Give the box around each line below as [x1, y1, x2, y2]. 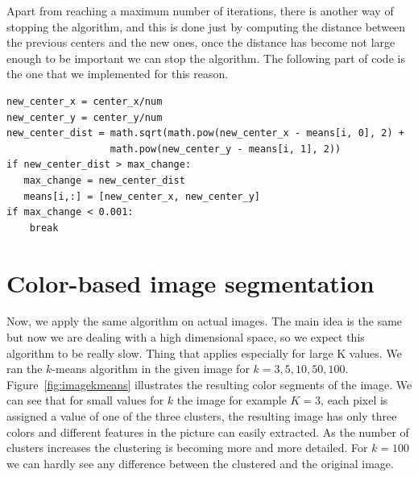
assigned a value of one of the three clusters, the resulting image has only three [6, 408, 397, 424]
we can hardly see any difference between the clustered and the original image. [6, 454, 394, 471]
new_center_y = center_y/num [6, 111, 163, 123]
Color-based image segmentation [6, 266, 375, 299]
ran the [6, 360, 43, 377]
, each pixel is [321, 392, 388, 409]
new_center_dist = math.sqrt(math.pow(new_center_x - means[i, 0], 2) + [6, 127, 404, 139]
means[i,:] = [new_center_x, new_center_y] [23, 190, 260, 202]
